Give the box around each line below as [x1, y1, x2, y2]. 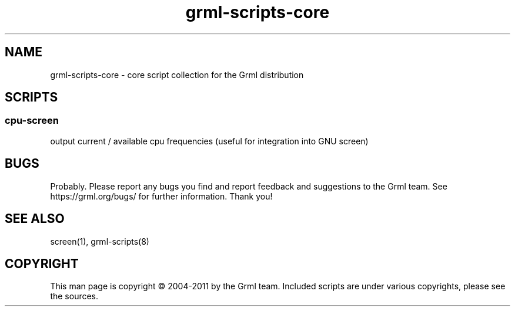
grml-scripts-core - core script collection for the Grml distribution [50, 69, 304, 80]
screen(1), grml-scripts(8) [50, 236, 149, 246]
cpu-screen [5, 114, 59, 127]
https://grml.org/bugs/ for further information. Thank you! [50, 191, 273, 201]
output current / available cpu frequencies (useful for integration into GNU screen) [50, 136, 369, 146]
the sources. [50, 291, 99, 302]
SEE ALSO [5, 211, 65, 227]
